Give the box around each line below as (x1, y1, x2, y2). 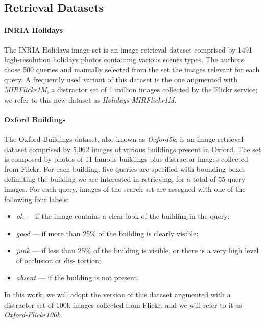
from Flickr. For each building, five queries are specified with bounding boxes (4, 163, 246, 174)
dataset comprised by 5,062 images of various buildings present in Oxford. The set (4, 143, 261, 154)
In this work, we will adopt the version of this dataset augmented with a (4, 289, 231, 300)
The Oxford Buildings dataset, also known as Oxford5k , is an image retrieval (4, 133, 244, 144)
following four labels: (4, 193, 69, 204)
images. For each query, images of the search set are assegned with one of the (4, 183, 246, 194)
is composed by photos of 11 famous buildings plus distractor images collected (4, 154, 248, 164)
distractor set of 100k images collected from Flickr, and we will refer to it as (4, 299, 242, 310)
